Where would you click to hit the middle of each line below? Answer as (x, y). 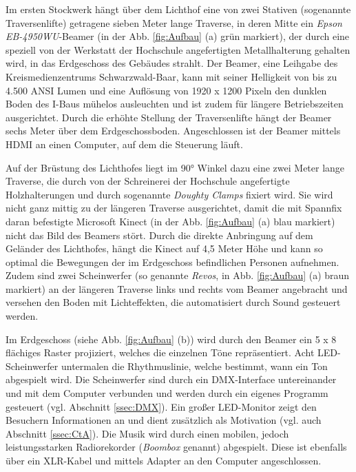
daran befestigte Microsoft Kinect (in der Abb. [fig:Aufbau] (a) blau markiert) (170, 221)
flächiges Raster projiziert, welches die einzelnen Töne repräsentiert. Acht (160, 352)
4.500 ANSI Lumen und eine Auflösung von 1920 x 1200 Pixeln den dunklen (166, 90)
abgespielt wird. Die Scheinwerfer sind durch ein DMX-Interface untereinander (171, 379)
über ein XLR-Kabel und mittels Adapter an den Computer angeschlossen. (164, 460)
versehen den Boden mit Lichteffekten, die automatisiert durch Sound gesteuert (173, 302)
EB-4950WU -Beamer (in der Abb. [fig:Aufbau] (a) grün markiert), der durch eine (178, 36)
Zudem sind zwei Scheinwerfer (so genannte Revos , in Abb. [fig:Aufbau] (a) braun (178, 275)
